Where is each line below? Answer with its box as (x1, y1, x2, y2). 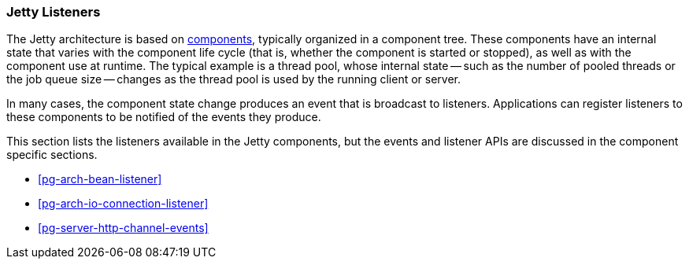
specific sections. (6, 148, 98, 162)
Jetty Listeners (6, 4, 101, 20)
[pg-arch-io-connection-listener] (38, 197, 209, 211)
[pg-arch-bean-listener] (38, 172, 162, 186)
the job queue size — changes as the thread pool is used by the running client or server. (6, 72, 461, 86)
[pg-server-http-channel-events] (38, 221, 209, 235)
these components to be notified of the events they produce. (6, 110, 321, 124)
